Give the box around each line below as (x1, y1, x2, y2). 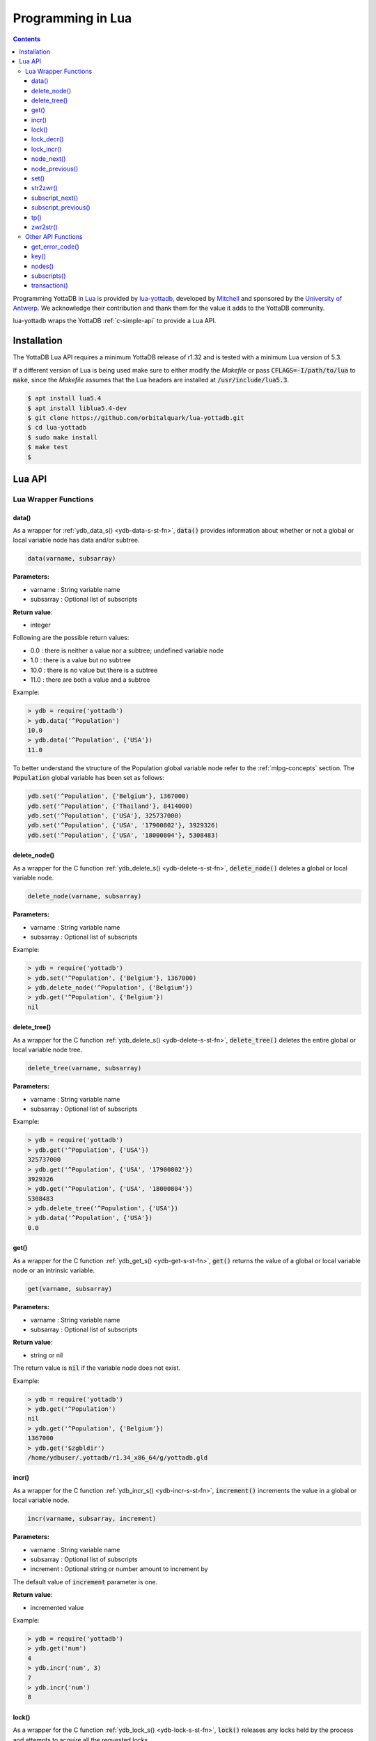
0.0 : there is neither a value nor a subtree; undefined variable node (30, 646, 224, 655)
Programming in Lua (13, 10, 132, 26)
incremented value (30, 1603, 84, 1611)
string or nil (30, 1351, 63, 1359)
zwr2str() (31, 223, 58, 231)
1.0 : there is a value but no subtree (30, 656, 132, 664)
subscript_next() (31, 194, 79, 202)
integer (30, 620, 52, 629)
